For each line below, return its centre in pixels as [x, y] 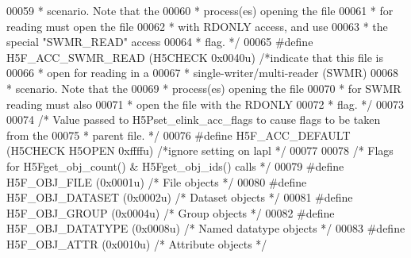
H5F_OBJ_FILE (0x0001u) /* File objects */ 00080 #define [157, 181]
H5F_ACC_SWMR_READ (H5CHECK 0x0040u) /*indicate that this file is [195, 57]
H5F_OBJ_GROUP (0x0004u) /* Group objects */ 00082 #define [171, 212]
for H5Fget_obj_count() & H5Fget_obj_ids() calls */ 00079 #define [175, 166]
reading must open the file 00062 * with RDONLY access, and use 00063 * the [197, 26]
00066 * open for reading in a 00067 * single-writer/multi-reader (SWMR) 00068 [203, 73]
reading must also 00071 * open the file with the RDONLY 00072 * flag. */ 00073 [205, 104]
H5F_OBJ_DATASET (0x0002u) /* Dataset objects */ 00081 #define [180, 197]
